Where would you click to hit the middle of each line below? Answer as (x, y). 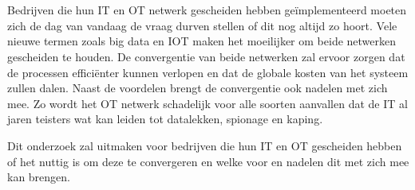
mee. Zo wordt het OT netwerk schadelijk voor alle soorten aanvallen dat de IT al (207, 103)
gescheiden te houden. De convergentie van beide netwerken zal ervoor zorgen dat (206, 56)
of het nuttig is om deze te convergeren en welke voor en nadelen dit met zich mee (208, 161)
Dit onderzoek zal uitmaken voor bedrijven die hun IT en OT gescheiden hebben (205, 145)
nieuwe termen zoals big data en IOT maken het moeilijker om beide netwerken (202, 41)
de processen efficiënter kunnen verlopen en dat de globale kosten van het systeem (208, 72)
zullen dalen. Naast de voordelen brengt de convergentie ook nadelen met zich (198, 88)
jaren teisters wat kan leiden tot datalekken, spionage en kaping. (165, 119)
